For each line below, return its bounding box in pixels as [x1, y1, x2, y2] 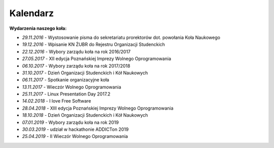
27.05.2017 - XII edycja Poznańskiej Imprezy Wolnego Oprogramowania [22, 56, 172, 62]
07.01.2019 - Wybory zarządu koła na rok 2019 [22, 119, 119, 125]
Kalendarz [9, 8, 54, 19]
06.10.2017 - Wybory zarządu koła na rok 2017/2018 [22, 63, 130, 69]
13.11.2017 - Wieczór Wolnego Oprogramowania [22, 84, 121, 90]
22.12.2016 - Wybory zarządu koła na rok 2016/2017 [22, 48, 131, 55]
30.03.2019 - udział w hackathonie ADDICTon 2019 [22, 126, 129, 132]
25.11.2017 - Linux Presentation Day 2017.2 [22, 91, 111, 97]
